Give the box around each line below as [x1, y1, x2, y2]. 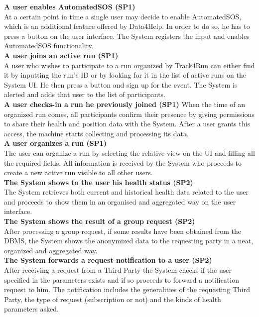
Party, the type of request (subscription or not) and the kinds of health [4, 294, 221, 304]
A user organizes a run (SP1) [4, 138, 107, 148]
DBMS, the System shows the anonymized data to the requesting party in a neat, [4, 235, 254, 246]
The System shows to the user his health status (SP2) [4, 177, 193, 187]
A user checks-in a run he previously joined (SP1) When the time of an [4, 99, 246, 109]
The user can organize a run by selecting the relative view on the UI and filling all [4, 147, 255, 158]
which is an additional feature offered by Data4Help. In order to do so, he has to [4, 21, 250, 31]
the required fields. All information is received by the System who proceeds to [4, 157, 242, 168]
